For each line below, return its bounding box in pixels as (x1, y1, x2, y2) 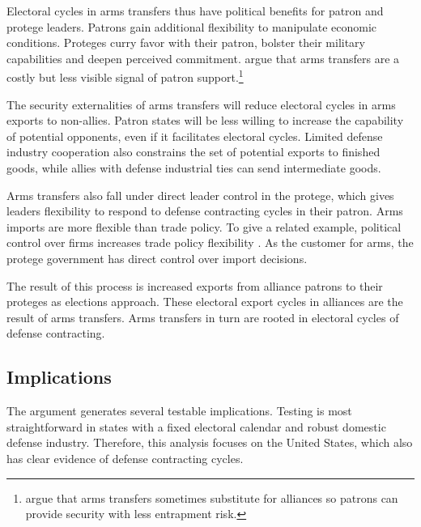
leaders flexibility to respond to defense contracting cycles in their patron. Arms (6, 202, 403, 219)
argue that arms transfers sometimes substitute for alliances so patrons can (25, 489, 398, 506)
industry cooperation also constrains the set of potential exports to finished (6, 143, 381, 160)
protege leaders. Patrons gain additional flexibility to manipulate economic (6, 18, 377, 35)
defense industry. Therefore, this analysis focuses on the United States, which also (6, 434, 413, 451)
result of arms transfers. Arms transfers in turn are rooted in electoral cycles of (6, 308, 399, 325)
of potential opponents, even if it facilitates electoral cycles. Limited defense (6, 127, 383, 144)
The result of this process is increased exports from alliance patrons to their (6, 277, 383, 294)
